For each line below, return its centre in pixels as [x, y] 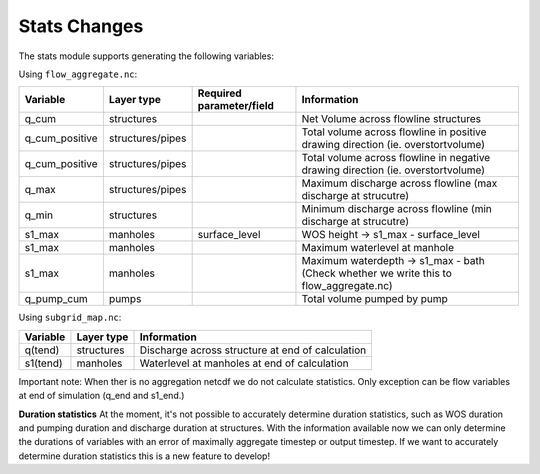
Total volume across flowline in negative [396, 158]
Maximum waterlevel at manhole [378, 248]
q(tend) [42, 350]
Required [219, 93]
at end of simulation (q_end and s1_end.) [101, 396]
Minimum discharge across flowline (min [396, 209]
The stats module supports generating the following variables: [146, 56]
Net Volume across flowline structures [391, 119]
